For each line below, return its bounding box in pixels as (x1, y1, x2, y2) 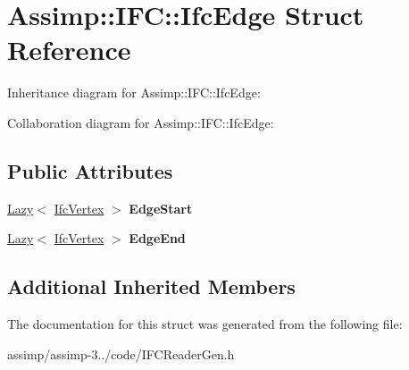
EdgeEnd (129, 229, 186, 248)
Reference (7, 31, 131, 68)
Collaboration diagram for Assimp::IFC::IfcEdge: (7, 113, 274, 131)
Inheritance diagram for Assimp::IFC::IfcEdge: (7, 83, 261, 102)
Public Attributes (7, 156, 173, 184)
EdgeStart (129, 198, 193, 217)
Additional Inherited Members (7, 273, 296, 300)
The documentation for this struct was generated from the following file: (7, 315, 403, 333)
